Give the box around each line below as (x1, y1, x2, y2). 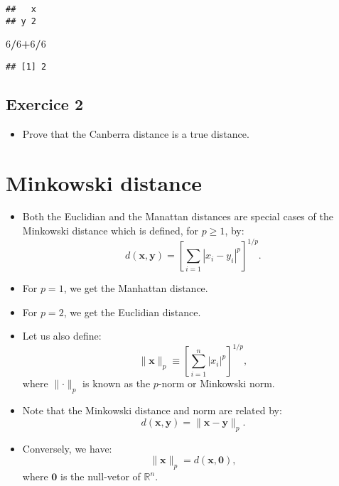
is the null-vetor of (60, 469, 141, 484)
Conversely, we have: (22, 441, 112, 455)
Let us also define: (22, 328, 102, 343)
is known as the (82, 376, 151, 391)
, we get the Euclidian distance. (63, 304, 201, 319)
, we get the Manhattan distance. (63, 281, 208, 296)
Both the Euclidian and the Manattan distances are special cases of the (22, 209, 333, 224)
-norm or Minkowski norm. (158, 376, 275, 391)
